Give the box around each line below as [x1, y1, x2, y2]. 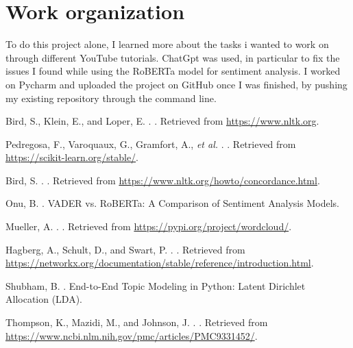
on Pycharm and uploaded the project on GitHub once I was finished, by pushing [5, 77, 348, 91]
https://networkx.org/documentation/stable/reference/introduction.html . [5, 256, 314, 270]
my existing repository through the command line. [5, 90, 217, 105]
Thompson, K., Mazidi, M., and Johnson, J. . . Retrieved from [5, 315, 268, 330]
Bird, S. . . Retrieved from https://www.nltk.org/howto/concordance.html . [5, 173, 320, 187]
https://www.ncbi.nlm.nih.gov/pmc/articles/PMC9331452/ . [5, 328, 258, 343]
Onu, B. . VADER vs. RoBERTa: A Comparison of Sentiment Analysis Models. [5, 196, 339, 210]
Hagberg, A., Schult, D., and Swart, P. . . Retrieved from [5, 242, 245, 256]
